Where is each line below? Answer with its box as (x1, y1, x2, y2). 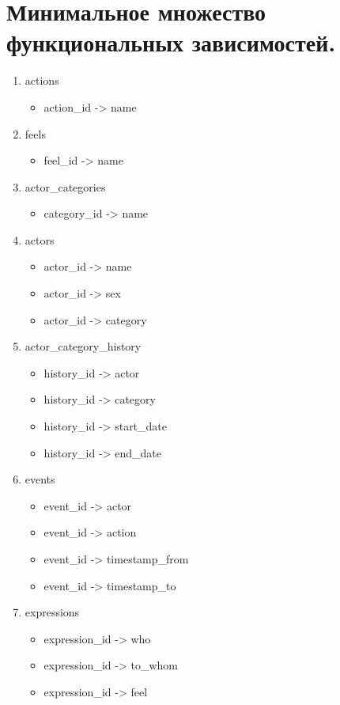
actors (25, 231, 55, 248)
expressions (25, 604, 80, 620)
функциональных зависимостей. (6, 26, 336, 59)
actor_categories (25, 178, 106, 195)
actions (25, 72, 59, 89)
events (25, 471, 55, 487)
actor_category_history (25, 338, 142, 354)
